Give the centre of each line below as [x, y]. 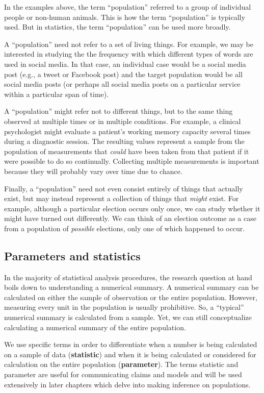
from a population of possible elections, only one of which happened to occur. [125, 228]
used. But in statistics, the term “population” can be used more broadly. [117, 27]
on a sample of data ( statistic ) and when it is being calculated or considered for [130, 354]
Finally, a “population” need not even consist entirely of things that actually [124, 188]
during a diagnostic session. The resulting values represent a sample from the [124, 141]
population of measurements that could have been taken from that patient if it [127, 151]
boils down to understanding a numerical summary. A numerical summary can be [131, 287]
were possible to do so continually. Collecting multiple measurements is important [132, 161]
